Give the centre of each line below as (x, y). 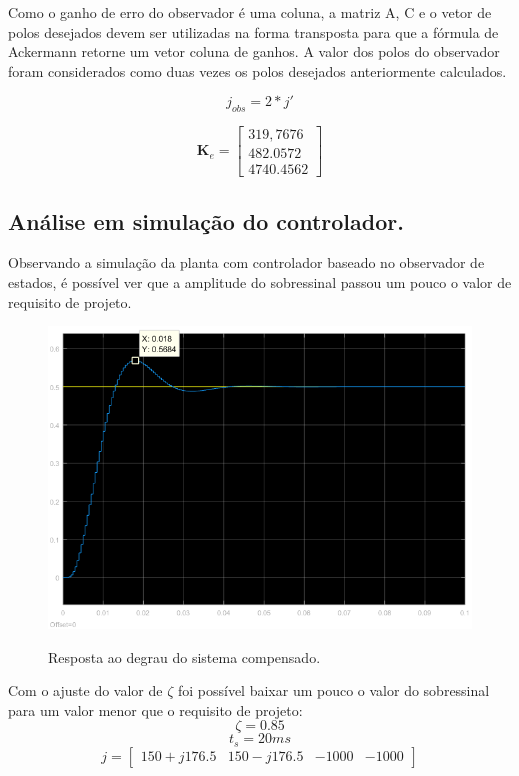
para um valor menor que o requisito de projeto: (155, 709)
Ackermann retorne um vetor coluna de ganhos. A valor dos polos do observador (254, 51)
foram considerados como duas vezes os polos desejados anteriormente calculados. (257, 70)
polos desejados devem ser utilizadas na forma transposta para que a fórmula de (253, 31)
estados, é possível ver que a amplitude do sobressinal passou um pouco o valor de (260, 282)
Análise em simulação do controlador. (206, 220)
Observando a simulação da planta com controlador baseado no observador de (246, 262)
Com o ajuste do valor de (85, 690)
